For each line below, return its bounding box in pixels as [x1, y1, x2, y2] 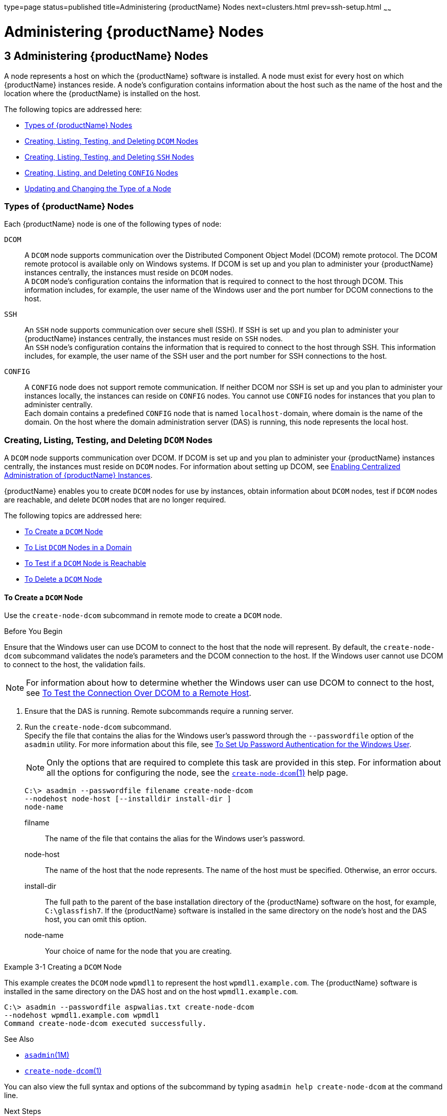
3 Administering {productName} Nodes [4, 50, 208, 63]
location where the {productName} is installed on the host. [4, 89, 201, 98]
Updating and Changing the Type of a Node [25, 184, 171, 193]
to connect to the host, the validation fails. [4, 660, 146, 669]
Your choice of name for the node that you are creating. [45, 947, 232, 956]
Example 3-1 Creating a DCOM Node [4, 962, 122, 972]
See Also [4, 1035, 34, 1044]
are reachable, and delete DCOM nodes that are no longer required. [4, 495, 226, 505]
